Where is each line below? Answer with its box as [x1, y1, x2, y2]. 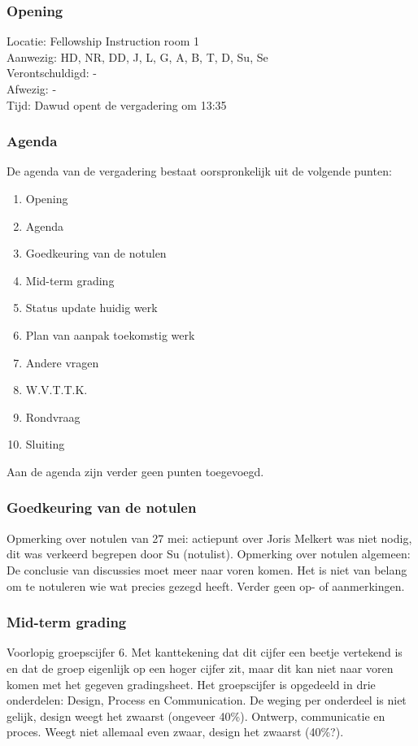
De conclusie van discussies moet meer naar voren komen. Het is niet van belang [7, 561, 407, 578]
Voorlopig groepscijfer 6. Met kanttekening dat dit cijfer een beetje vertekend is [7, 644, 403, 661]
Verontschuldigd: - [7, 64, 97, 81]
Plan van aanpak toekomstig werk [25, 326, 195, 343]
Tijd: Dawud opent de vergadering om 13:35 [7, 96, 227, 113]
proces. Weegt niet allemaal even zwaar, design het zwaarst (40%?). [7, 723, 344, 740]
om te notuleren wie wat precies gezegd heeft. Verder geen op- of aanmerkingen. [7, 577, 405, 594]
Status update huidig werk [25, 299, 158, 316]
